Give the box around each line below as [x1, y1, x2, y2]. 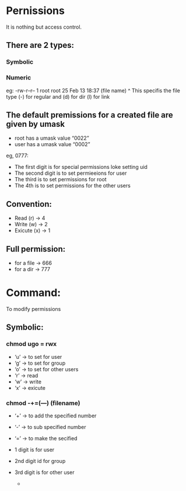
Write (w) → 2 [14, 221, 48, 228]
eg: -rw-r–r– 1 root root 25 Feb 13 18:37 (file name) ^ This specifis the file [6, 87, 181, 94]
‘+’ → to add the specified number [14, 412, 97, 419]
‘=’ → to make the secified [14, 434, 78, 442]
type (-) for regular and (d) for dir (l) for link [6, 93, 110, 100]
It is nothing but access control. [6, 23, 82, 30]
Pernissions [6, 4, 65, 18]
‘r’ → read [14, 372, 38, 379]
